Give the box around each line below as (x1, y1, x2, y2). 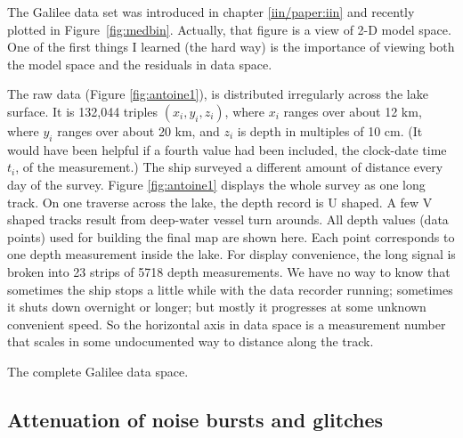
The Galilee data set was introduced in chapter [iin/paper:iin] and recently (7, 3, 415, 20)
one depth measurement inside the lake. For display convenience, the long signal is (7, 245, 456, 264)
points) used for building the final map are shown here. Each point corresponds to (7, 227, 455, 246)
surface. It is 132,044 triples (7, 101, 158, 120)
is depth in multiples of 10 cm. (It (237, 121, 423, 140)
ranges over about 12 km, (283, 101, 422, 120)
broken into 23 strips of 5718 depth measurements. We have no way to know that (7, 262, 451, 280)
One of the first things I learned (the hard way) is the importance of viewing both (7, 37, 455, 56)
